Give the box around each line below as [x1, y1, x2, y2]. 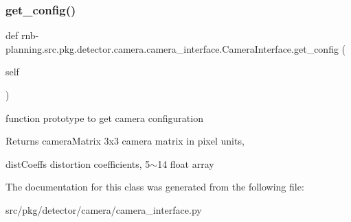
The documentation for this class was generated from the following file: [5, 180, 304, 194]
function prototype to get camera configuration [5, 110, 203, 125]
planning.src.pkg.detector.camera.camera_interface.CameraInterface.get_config [5, 41, 339, 56]
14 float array [157, 156, 214, 171]
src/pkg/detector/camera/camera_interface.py [5, 202, 202, 217]
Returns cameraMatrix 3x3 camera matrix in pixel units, [5, 134, 245, 148]
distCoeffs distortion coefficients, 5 [5, 156, 150, 171]
